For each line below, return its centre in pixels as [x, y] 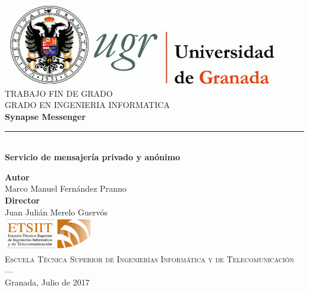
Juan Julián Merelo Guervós [56, 212]
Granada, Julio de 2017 [47, 282]
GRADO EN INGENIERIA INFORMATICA [87, 105]
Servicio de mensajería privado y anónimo [92, 157]
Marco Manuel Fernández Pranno [66, 188]
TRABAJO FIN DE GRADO [59, 93]
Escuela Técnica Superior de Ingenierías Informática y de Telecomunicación [149, 258]
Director [22, 200]
